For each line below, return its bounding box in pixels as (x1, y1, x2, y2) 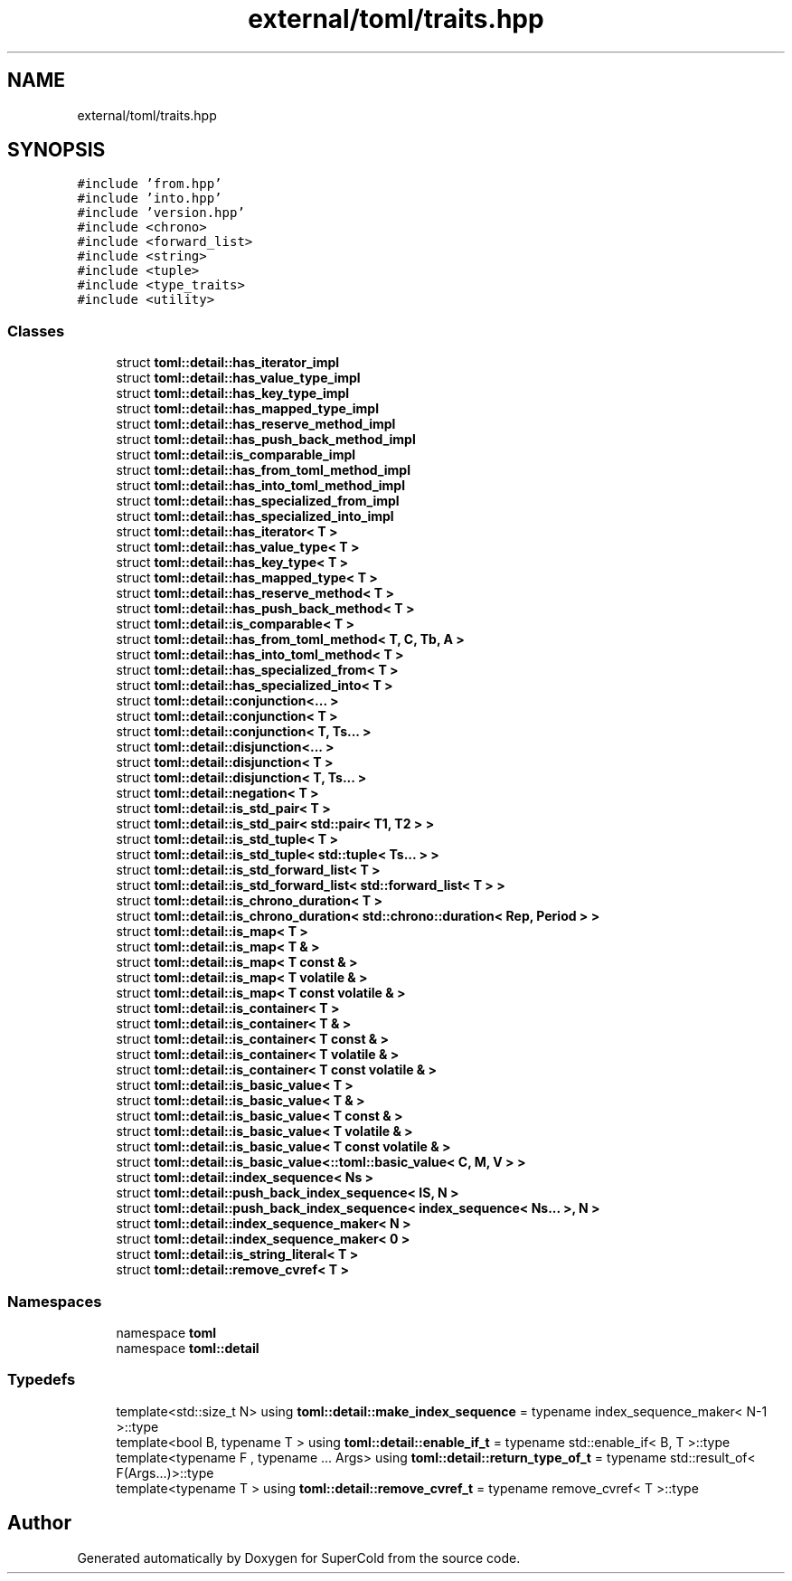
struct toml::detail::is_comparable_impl (116, 447, 356, 463)
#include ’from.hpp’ (77, 176, 222, 192)
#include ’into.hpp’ (77, 191, 222, 206)
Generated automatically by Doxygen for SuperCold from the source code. (77, 1549, 521, 1566)
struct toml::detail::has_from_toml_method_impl (116, 462, 410, 478)
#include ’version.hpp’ (77, 205, 245, 221)
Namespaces (7, 1292, 102, 1311)
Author (7, 1511, 71, 1535)
